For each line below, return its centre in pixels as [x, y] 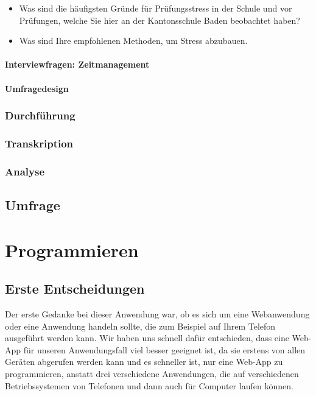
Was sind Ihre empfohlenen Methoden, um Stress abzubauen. [133, 41]
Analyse [25, 171]
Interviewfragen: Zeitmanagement [77, 64]
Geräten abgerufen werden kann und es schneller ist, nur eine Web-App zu [144, 362]
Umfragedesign [37, 88]
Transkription [39, 143]
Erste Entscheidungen [75, 288]
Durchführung [40, 115]
